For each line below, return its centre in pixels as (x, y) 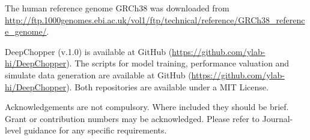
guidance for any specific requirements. (95, 130)
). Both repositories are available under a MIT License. (167, 86)
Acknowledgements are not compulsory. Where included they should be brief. (147, 107)
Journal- (278, 118)
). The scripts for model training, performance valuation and (178, 63)
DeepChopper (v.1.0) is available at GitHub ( (89, 51)
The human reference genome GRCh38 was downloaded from (117, 8)
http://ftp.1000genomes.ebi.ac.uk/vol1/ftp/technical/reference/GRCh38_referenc (155, 19)
